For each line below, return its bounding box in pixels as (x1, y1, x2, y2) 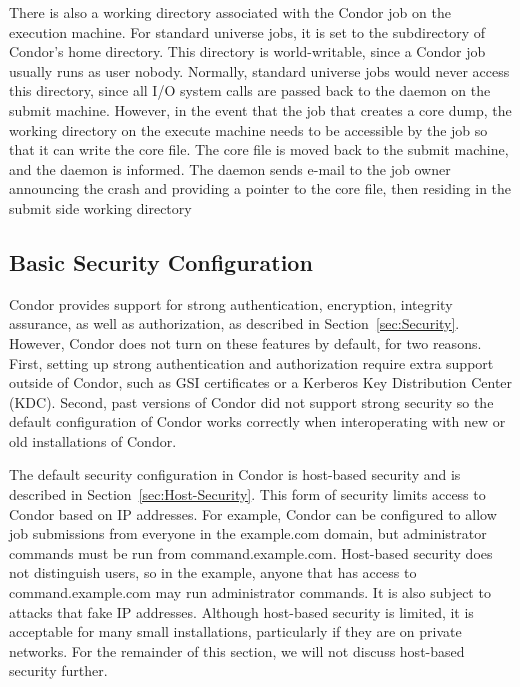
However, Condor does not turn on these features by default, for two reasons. (9, 332, 482, 353)
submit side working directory (9, 197, 192, 218)
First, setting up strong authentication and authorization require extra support (9, 352, 494, 373)
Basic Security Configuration (9, 246, 313, 277)
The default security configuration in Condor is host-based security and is (9, 464, 461, 485)
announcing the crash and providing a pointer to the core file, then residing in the (9, 178, 512, 199)
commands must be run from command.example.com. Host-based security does (9, 542, 493, 563)
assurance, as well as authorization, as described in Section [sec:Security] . (9, 313, 460, 334)
